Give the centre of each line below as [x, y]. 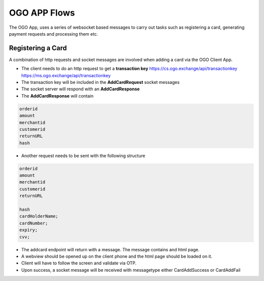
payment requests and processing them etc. [54, 34]
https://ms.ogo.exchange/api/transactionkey [66, 75]
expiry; [28, 230]
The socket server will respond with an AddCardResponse [80, 89]
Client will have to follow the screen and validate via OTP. [79, 263]
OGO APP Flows [42, 13]
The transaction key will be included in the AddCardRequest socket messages [100, 82]
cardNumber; [34, 223]
